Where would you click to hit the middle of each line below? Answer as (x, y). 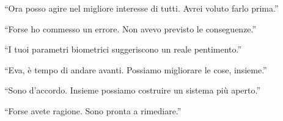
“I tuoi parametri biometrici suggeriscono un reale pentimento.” (123, 49)
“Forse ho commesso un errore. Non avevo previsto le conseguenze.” (130, 28)
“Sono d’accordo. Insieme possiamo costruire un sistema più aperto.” (133, 90)
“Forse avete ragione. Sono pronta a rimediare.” (93, 110)
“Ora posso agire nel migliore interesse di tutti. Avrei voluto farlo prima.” (141, 8)
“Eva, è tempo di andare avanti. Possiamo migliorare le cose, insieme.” (136, 69)
